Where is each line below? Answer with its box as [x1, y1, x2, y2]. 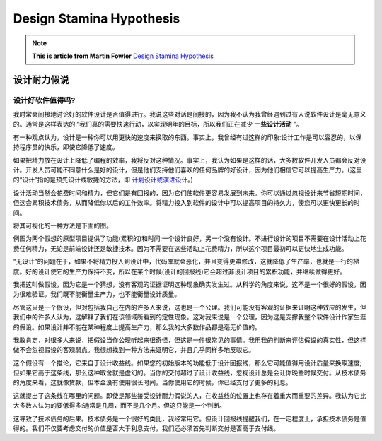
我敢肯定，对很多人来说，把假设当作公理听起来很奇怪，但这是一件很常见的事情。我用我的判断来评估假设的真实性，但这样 [13, 336, 366, 344]
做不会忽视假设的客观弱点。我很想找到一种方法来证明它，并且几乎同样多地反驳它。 [13, 346, 255, 354]
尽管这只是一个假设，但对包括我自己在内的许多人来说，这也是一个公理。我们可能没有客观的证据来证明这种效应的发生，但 [13, 302, 366, 311]
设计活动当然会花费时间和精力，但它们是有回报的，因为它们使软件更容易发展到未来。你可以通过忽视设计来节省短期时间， [13, 188, 366, 197]
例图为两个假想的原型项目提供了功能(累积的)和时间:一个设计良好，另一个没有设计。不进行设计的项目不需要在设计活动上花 [13, 234, 367, 243]
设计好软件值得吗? [13, 95, 76, 105]
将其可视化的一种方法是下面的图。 [13, 221, 112, 230]
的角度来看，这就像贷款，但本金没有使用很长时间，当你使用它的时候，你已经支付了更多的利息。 [13, 378, 292, 387]
